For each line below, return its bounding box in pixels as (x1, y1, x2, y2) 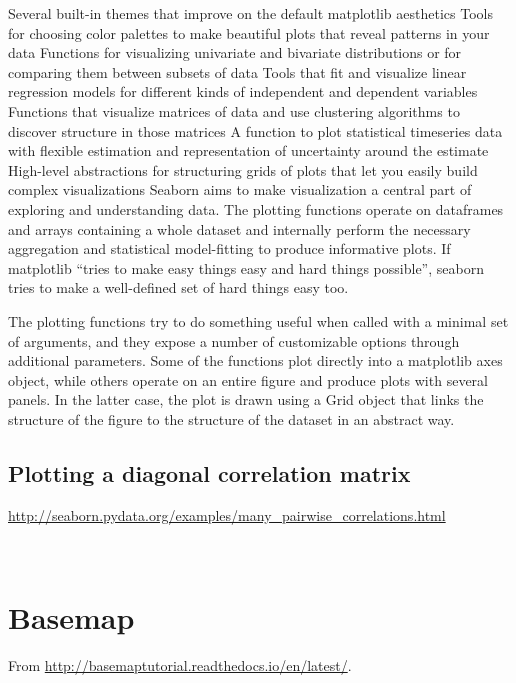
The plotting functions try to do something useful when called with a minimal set (8, 310, 509, 331)
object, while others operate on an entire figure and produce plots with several (8, 369, 488, 390)
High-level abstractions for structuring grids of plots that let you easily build (8, 159, 478, 180)
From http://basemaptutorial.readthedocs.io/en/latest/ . (8, 654, 352, 675)
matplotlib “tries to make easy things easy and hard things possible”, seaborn (8, 257, 484, 278)
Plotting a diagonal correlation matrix (8, 457, 411, 488)
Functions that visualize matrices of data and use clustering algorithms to (8, 100, 460, 121)
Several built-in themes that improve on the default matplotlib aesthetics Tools (8, 3, 493, 23)
